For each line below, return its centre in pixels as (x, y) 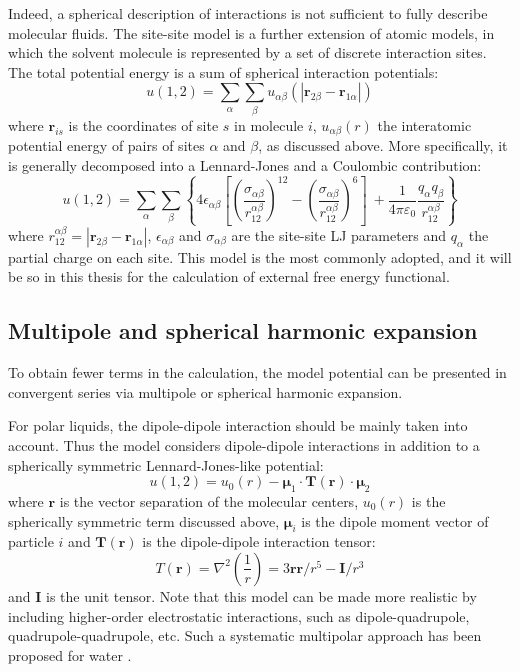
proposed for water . (70, 654)
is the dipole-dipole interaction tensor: (259, 541)
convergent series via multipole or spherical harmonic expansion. (205, 391)
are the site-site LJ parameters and (339, 234)
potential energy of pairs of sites (106, 145)
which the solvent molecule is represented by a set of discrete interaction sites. (247, 52)
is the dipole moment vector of (395, 520)
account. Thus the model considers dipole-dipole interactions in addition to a (244, 445)
